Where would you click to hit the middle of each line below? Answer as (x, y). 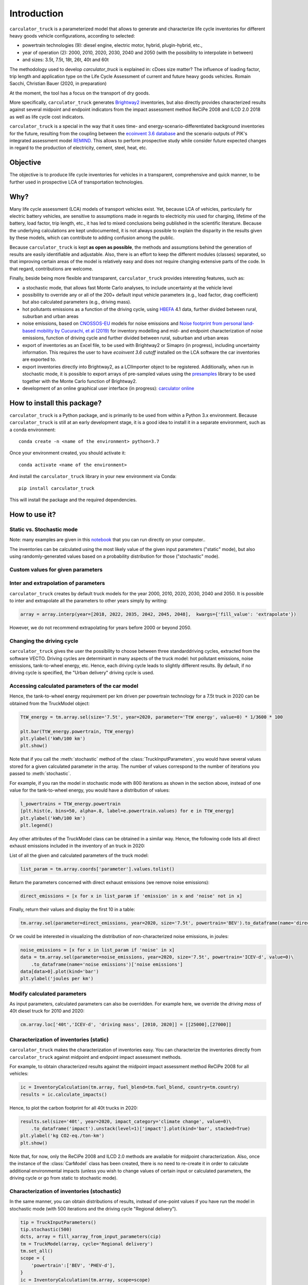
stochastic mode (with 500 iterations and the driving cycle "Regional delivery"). (93, 1208)
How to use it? (33, 514)
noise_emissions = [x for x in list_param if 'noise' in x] (98, 950)
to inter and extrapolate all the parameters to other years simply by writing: (89, 601)
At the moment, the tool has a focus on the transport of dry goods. (80, 93)
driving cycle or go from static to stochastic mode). (64, 1178)
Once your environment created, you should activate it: (68, 453)
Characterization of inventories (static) (59, 1039)
